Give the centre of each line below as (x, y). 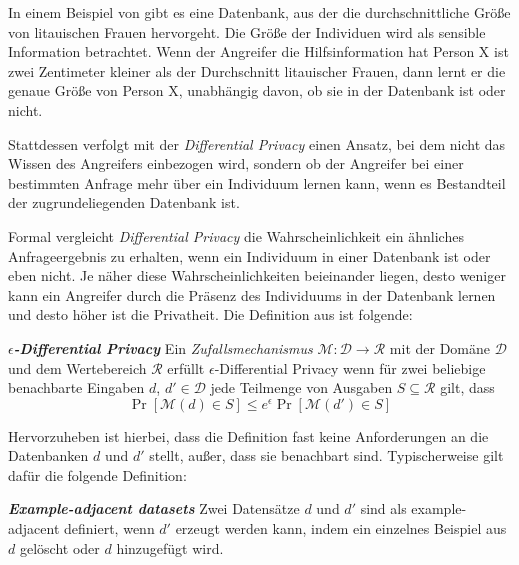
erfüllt (186, 367)
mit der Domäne (440, 347)
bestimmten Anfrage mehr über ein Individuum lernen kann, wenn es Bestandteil (257, 182)
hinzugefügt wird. (170, 547)
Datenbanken (48, 455)
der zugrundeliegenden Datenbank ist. (124, 202)
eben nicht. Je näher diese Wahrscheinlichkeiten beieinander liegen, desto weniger (257, 275)
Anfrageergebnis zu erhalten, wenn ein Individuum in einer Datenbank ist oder (249, 255)
